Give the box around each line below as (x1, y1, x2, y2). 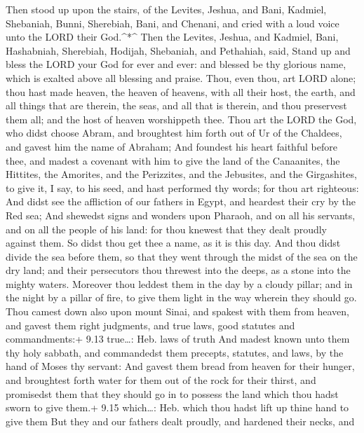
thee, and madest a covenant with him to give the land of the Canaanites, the (6, 153, 340, 167)
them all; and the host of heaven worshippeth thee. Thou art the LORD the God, (6, 111, 357, 126)
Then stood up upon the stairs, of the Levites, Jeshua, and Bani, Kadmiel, (6, 2, 327, 16)
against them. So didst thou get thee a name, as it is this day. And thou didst (6, 235, 341, 250)
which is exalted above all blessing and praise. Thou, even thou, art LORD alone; (6, 70, 356, 85)
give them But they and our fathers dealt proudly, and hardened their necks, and (6, 413, 355, 428)
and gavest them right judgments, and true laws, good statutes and (6, 317, 295, 332)
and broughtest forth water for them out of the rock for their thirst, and (6, 373, 316, 387)
